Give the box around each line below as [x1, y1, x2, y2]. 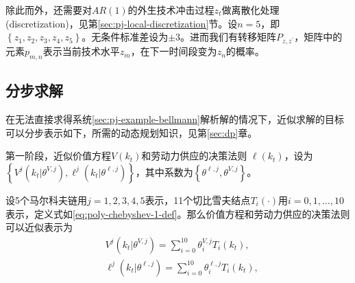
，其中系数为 [135, 164, 193, 179]
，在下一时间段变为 [130, 44, 217, 58]
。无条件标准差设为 [82, 30, 169, 44]
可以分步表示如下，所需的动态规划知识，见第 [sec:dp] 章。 [5, 125, 258, 139]
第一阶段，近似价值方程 [5, 148, 111, 163]
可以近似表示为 [5, 220, 73, 234]
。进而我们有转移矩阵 [180, 30, 277, 44]
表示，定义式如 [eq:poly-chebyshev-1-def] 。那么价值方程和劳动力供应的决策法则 [5, 206, 350, 220]
